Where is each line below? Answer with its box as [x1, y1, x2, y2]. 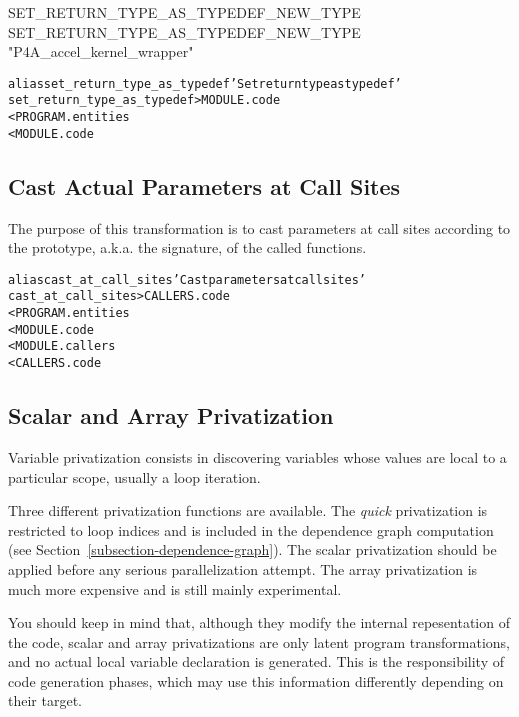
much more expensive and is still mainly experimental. [8, 578, 342, 599]
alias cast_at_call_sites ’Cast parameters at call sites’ [8, 272, 366, 287]
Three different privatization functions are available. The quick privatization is [8, 500, 488, 521]
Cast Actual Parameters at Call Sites [8, 170, 401, 201]
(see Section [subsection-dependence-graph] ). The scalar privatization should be [8, 539, 497, 560]
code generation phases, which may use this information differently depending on [8, 670, 504, 691]
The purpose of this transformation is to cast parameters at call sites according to [8, 217, 511, 238]
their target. [8, 690, 82, 711]
